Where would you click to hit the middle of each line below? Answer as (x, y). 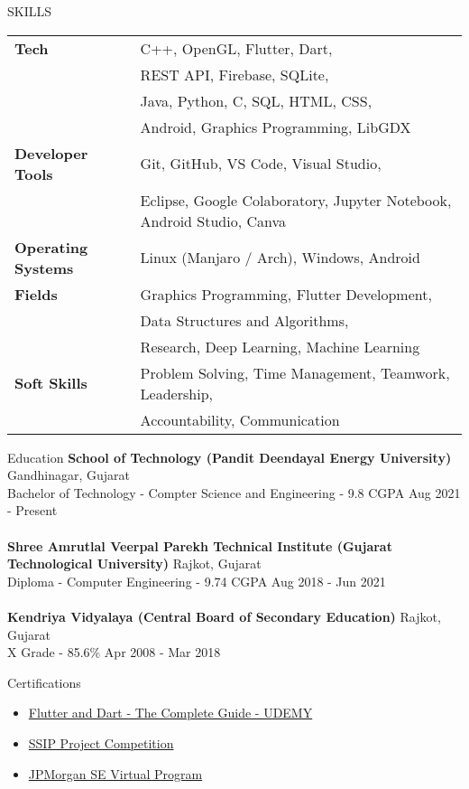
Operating (51, 247)
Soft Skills (51, 383)
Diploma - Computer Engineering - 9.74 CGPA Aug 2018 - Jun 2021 (197, 581)
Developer (51, 153)
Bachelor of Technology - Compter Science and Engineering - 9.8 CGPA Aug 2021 (234, 492)
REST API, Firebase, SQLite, (234, 74)
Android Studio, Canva (213, 221)
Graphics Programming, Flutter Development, (286, 294)
